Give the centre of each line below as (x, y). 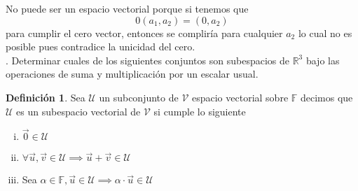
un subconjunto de (139, 97)
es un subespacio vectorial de (78, 111)
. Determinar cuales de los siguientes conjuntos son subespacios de (147, 60)
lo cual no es (325, 33)
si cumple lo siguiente (200, 111)
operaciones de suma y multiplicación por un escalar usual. (132, 74)
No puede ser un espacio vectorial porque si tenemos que (127, 8)
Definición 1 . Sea (46, 97)
